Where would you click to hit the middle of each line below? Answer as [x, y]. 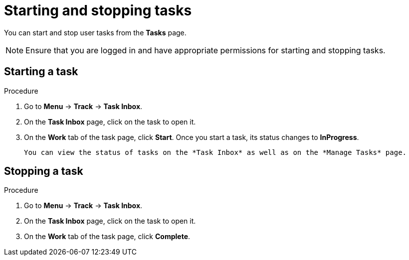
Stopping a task [44, 171]
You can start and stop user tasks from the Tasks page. [95, 32]
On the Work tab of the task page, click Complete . [107, 237]
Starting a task [41, 72]
